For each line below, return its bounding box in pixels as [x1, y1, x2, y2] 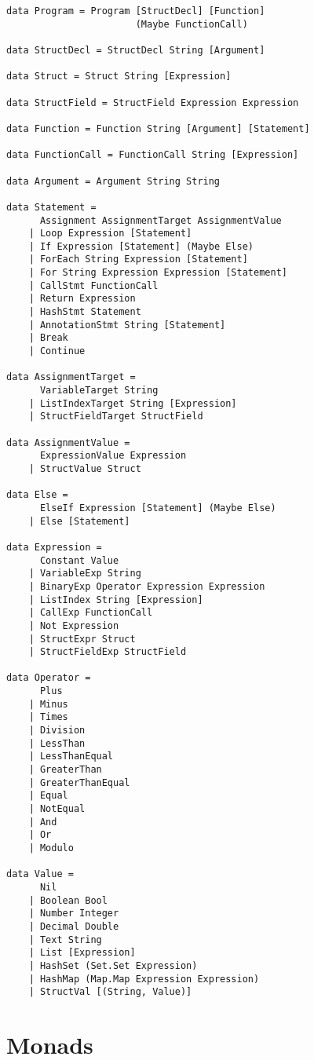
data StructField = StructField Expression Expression [6, 97, 299, 108]
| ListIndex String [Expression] [28, 594, 203, 605]
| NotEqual [28, 803, 86, 815]
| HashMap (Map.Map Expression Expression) [28, 973, 260, 985]
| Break [28, 332, 68, 344]
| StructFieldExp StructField [28, 646, 187, 658]
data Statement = [6, 201, 97, 213]
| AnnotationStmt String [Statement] [28, 319, 226, 331]
